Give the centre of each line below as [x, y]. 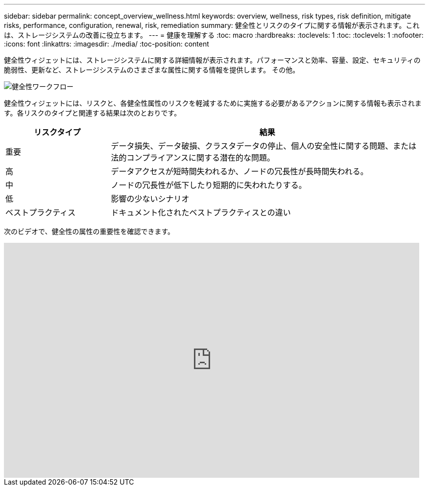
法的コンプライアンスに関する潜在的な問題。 [193, 158]
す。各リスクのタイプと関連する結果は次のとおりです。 [93, 113]
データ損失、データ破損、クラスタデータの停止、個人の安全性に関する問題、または [264, 146]
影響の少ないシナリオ [150, 199]
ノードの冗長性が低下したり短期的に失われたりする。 [209, 185]
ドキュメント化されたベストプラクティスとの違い [201, 212]
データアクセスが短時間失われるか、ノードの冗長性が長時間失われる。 [239, 171]
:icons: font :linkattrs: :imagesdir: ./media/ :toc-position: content [107, 44]
